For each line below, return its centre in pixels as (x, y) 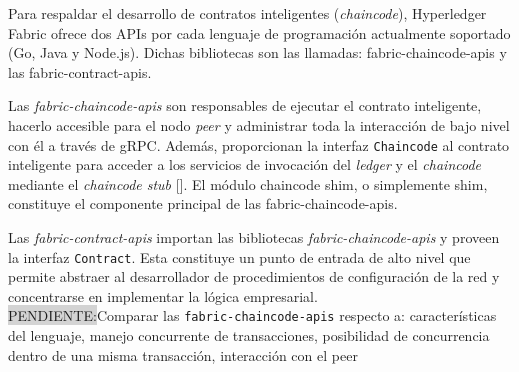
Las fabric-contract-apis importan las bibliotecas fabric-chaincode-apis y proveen (254, 237)
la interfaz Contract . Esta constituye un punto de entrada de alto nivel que (239, 256)
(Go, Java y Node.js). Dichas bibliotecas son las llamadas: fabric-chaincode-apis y (257, 52)
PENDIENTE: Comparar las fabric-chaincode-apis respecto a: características (252, 315)
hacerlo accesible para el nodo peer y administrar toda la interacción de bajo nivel (259, 124)
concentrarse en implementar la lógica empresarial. (163, 295)
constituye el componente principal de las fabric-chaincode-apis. (203, 203)
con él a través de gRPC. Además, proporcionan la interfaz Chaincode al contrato (259, 144)
